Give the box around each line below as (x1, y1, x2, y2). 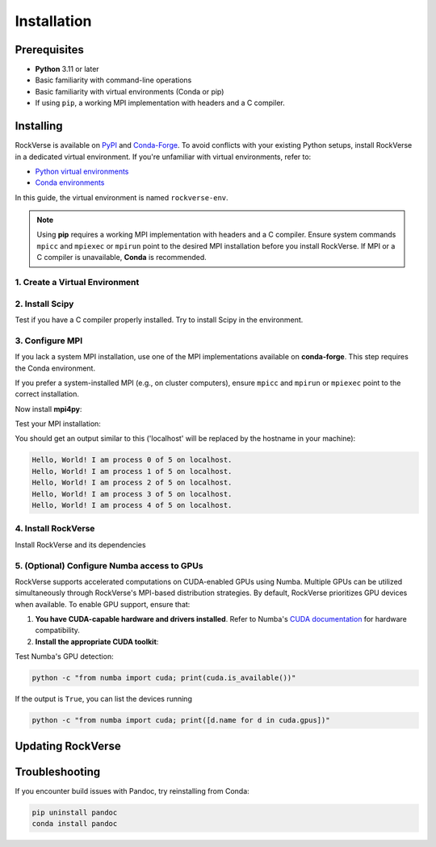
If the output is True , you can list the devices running (15, 694, 193, 704)
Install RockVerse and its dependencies (15, 539, 146, 549)
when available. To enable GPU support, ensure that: (15, 599, 191, 609)
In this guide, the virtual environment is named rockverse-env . (15, 192, 229, 202)
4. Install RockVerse (15, 523, 95, 535)
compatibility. (35, 626, 81, 635)
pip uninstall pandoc (31, 807, 118, 817)
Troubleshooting (15, 765, 101, 778)
